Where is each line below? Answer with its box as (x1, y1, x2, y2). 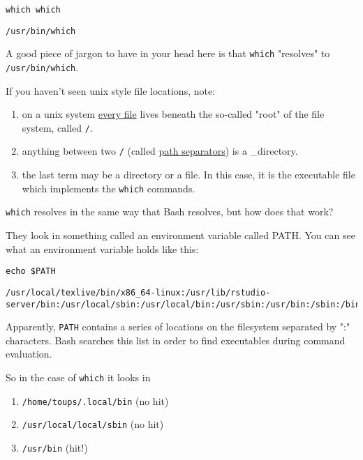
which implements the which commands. (22, 181, 195, 195)
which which (6, 5, 61, 15)
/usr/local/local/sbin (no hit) (22, 417, 164, 431)
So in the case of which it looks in (6, 370, 151, 385)
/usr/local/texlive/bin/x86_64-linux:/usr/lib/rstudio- (6, 287, 271, 298)
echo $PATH (6, 266, 56, 277)
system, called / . (22, 120, 93, 135)
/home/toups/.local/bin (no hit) (22, 393, 169, 408)
